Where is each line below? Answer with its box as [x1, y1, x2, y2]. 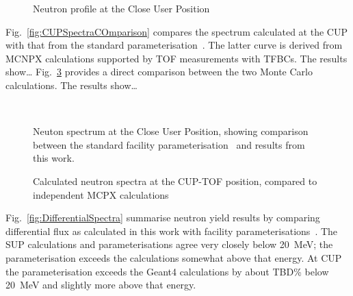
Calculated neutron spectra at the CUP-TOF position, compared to [33, 173, 317, 188]
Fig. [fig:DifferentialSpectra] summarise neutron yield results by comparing [5, 210, 320, 225]
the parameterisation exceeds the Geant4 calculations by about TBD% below [5, 264, 329, 278]
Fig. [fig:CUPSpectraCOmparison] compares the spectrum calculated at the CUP [5, 24, 348, 38]
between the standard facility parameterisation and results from [33, 137, 305, 151]
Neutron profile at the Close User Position [33, 1, 210, 15]
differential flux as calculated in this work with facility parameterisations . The [5, 223, 338, 238]
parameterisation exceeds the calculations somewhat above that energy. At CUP [5, 250, 342, 264]
